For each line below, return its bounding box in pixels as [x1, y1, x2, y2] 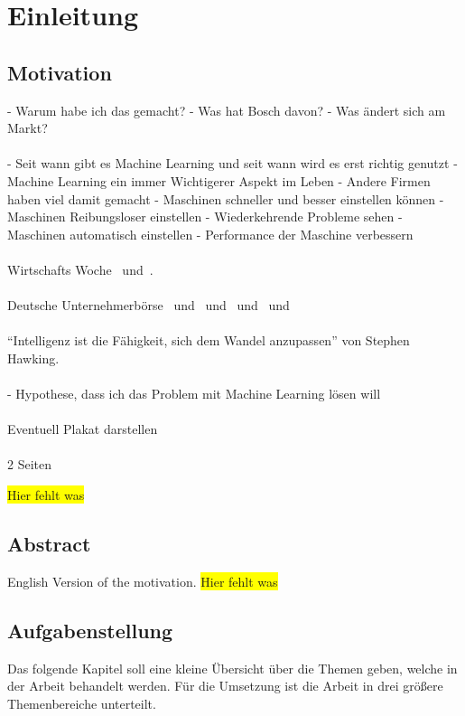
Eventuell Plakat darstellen [7, 419, 158, 438]
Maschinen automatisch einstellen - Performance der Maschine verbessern [7, 224, 414, 243]
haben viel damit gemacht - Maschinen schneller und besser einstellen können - [7, 189, 444, 208]
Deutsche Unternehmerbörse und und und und [7, 296, 290, 315]
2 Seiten [7, 455, 51, 474]
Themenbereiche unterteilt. [7, 693, 156, 712]
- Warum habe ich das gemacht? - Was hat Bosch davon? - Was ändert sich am [7, 100, 446, 119]
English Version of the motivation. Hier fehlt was [7, 571, 278, 590]
